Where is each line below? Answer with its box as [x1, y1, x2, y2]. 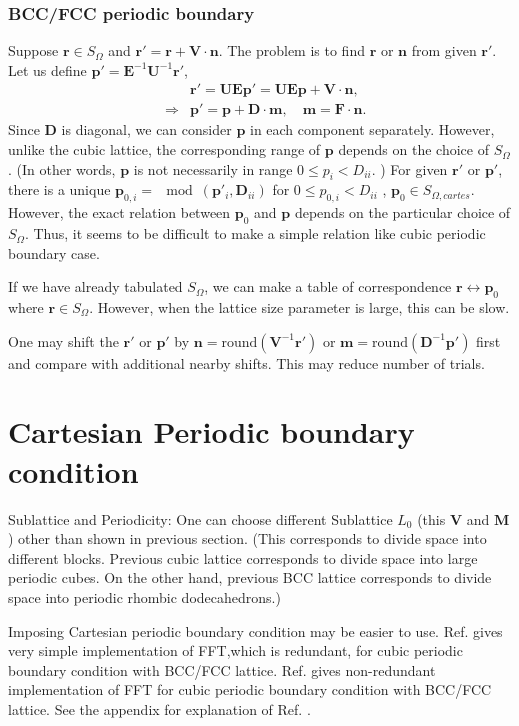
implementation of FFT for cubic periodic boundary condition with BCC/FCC [8, 679, 492, 700]
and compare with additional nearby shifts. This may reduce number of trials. [8, 352, 485, 373]
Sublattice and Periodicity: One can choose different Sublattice [8, 508, 393, 529]
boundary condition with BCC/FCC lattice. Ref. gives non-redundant [8, 659, 436, 680]
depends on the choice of [338, 139, 489, 160]
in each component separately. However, [249, 119, 495, 140]
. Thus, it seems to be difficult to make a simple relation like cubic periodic [24, 223, 486, 244]
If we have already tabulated [8, 276, 183, 297]
